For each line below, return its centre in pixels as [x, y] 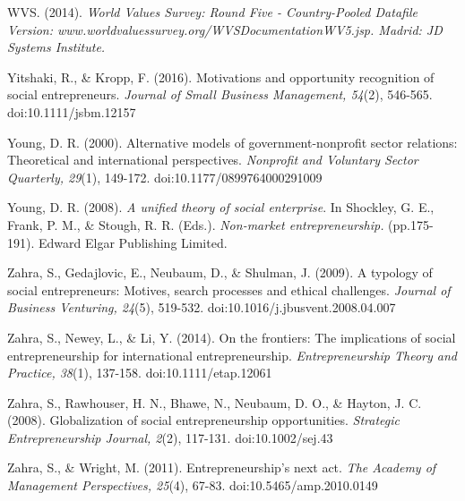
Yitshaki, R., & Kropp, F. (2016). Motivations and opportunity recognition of [221, 76]
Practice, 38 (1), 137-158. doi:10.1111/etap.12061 [140, 373]
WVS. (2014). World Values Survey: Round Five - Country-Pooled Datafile [212, 12]
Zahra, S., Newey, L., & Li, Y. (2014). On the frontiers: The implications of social [232, 337]
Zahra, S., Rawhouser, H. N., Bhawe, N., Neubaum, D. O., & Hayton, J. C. [215, 402]
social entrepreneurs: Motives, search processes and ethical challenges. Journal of [229, 289]
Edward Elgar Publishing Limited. [133, 242]
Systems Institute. [56, 47]
